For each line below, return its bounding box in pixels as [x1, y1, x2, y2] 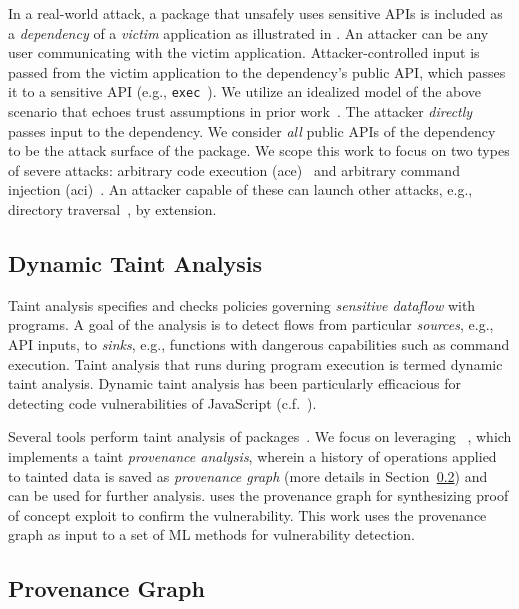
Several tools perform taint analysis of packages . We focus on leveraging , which [8, 426, 512, 447]
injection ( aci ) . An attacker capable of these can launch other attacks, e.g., [8, 179, 473, 200]
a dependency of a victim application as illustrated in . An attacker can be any [8, 22, 489, 43]
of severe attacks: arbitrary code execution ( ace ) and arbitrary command [8, 159, 460, 180]
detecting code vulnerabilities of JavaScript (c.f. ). [8, 392, 317, 413]
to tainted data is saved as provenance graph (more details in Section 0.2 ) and [8, 465, 488, 486]
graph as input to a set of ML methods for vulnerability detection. [8, 524, 415, 545]
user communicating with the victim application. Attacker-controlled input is [8, 42, 480, 63]
